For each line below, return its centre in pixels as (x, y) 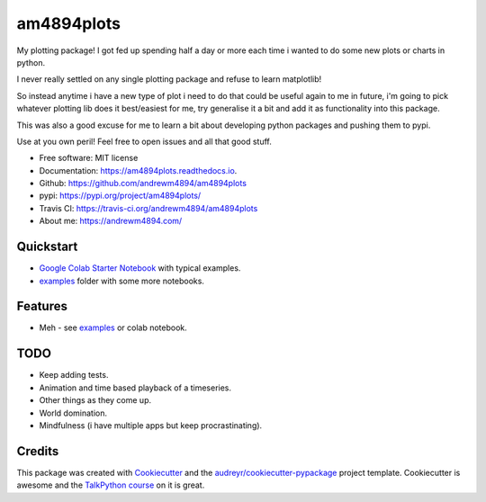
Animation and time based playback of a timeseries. (135, 388)
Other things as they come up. (95, 400)
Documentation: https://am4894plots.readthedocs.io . (138, 170)
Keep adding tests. (74, 375)
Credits (38, 451)
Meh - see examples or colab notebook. (113, 327)
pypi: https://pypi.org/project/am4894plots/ (120, 196)
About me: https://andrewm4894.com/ (111, 221)
